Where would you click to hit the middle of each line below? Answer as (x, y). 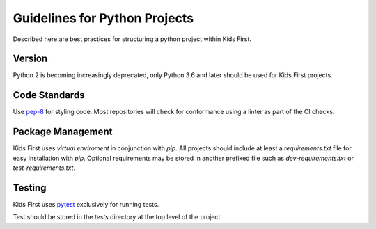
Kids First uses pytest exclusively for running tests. (86, 204)
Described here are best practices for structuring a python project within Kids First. (132, 39)
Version (30, 59)
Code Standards (49, 95)
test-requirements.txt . (44, 168)
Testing (30, 188)
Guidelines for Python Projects (103, 18)
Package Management (63, 132)
